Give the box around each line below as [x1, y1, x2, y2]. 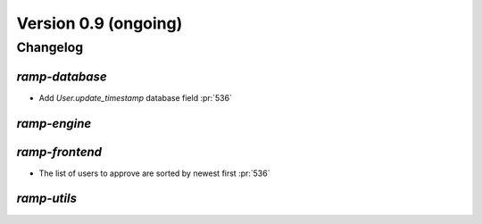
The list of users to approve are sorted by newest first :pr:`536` [38, 168, 270, 178]
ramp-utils [16, 191, 78, 206]
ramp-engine [16, 116, 92, 131]
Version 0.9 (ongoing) [16, 13, 183, 33]
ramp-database [16, 69, 107, 84]
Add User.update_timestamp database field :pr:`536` [38, 92, 232, 103]
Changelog [16, 39, 84, 55]
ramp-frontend [16, 144, 103, 160]
